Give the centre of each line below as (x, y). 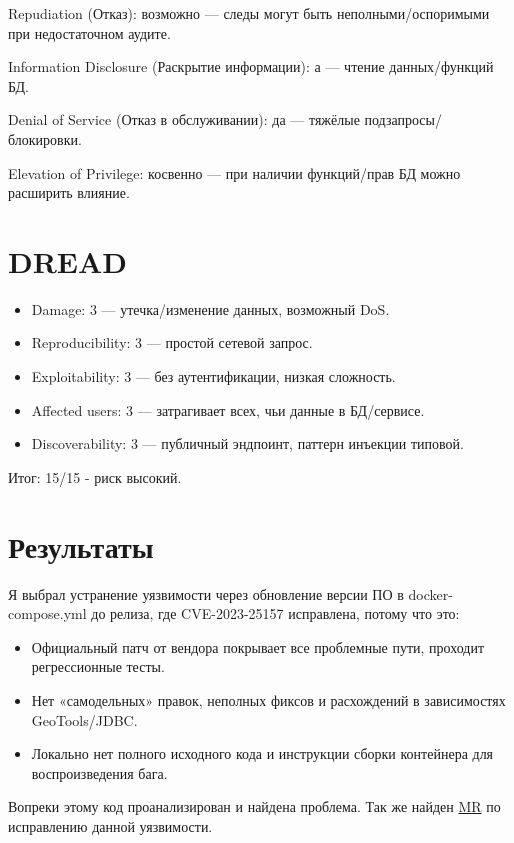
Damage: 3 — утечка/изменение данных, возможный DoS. (210, 308)
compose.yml (47, 613)
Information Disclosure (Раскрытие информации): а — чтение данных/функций (251, 66)
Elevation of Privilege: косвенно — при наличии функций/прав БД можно (234, 172)
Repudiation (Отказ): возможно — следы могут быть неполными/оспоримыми (249, 13)
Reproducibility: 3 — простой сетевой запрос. (172, 342)
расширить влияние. (69, 192)
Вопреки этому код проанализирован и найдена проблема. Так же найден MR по (254, 806)
